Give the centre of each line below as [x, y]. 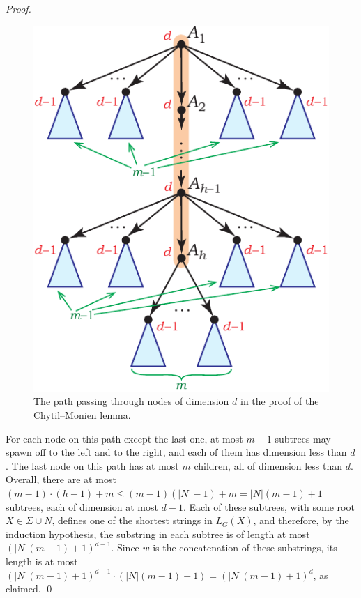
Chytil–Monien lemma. [82, 415]
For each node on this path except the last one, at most [124, 438]
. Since [125, 547]
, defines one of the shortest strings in [132, 520]
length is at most [42, 561]
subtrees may [303, 438]
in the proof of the [279, 401]
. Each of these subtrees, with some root [269, 506]
